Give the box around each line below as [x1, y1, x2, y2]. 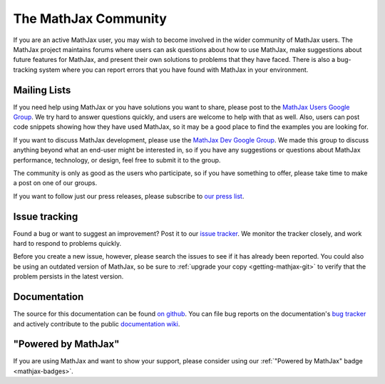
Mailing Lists [13, 84, 71, 96]
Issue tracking [13, 210, 78, 222]
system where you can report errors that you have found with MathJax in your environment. [38, 65, 309, 74]
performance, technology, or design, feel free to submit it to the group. [13, 155, 221, 164]
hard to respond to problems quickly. [13, 239, 121, 248]
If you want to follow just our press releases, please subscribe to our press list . [13, 192, 245, 200]
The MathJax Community [13, 11, 168, 26]
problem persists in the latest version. [13, 272, 124, 281]
